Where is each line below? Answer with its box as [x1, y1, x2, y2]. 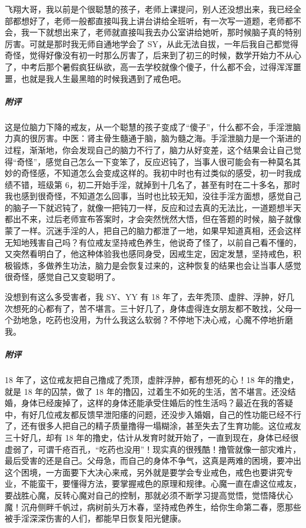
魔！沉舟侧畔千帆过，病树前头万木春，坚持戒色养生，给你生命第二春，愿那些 [5, 500, 301, 513]
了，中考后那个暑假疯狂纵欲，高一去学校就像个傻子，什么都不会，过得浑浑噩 [5, 60, 301, 72]
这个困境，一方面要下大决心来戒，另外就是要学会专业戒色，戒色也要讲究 [5, 466, 285, 478]
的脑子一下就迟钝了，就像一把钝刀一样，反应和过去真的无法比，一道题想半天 [5, 201, 301, 213]
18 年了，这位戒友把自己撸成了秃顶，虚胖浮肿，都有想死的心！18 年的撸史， [5, 373, 299, 385]
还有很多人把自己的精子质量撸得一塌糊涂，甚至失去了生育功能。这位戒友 [21, 420, 301, 432]
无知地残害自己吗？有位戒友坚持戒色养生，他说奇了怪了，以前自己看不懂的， [5, 236, 301, 248]
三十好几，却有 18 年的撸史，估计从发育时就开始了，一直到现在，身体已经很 [5, 431, 299, 443]
